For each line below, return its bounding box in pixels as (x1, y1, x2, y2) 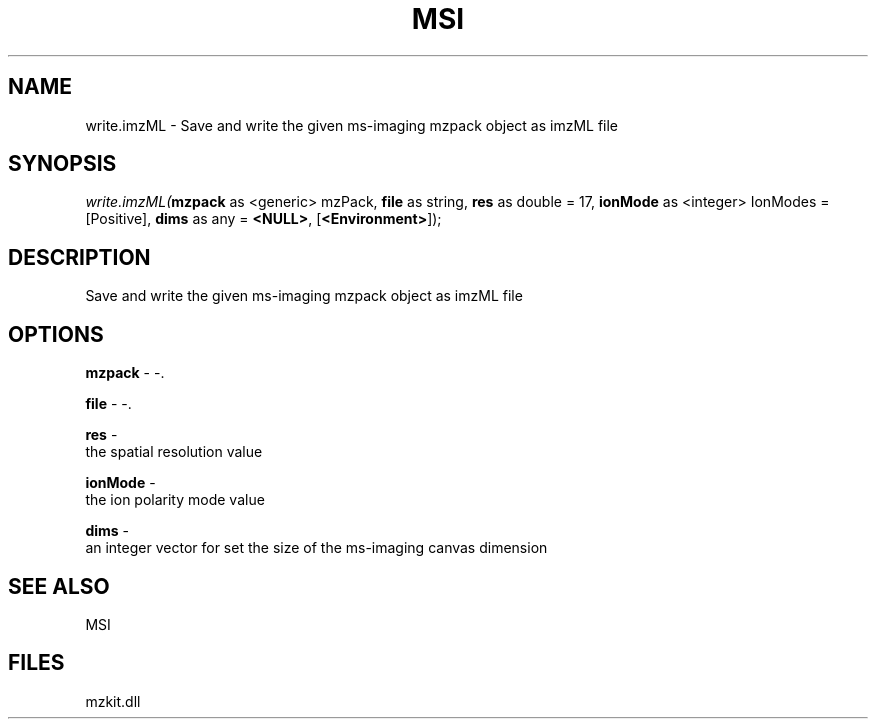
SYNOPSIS (8, 151, 117, 177)
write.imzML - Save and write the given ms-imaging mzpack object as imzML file (85, 116, 619, 134)
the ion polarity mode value (85, 491, 265, 509)
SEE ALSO (8, 573, 110, 599)
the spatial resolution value (85, 443, 263, 461)
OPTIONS (8, 321, 104, 347)
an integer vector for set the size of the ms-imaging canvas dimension (85, 539, 548, 557)
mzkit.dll (85, 692, 141, 710)
